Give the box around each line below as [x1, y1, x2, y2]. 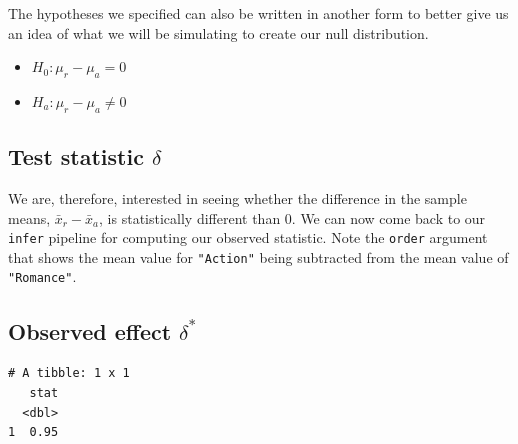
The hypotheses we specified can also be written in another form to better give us [8, 3, 509, 23]
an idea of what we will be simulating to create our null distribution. [8, 22, 429, 43]
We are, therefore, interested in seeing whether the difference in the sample [8, 187, 467, 208]
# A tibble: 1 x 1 [8, 366, 130, 381]
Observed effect [8, 315, 172, 346]
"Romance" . [8, 266, 77, 287]
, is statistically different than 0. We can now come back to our [99, 207, 486, 228]
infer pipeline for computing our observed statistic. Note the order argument [8, 227, 488, 248]
